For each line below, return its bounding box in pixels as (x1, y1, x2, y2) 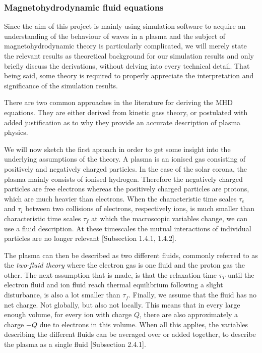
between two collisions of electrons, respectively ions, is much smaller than (25, 203, 255, 214)
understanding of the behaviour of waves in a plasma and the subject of (4, 30, 226, 41)
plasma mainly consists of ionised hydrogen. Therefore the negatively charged (4, 173, 243, 184)
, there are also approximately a (140, 309, 238, 320)
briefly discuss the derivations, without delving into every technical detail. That (4, 60, 250, 71)
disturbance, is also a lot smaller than (4, 289, 120, 300)
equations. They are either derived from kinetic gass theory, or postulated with (4, 107, 248, 117)
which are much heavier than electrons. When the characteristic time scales (4, 193, 237, 204)
